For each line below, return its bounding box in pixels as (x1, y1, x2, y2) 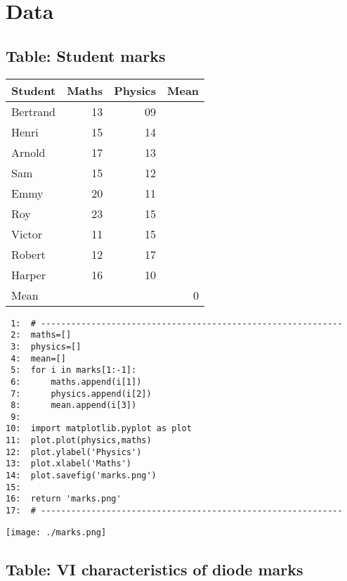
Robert (11, 245, 46, 262)
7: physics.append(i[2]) (11, 388, 152, 399)
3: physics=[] (11, 341, 81, 352)
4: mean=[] (11, 353, 66, 364)
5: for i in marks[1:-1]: (11, 365, 137, 376)
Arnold (11, 143, 46, 160)
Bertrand (11, 103, 55, 120)
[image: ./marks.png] (6, 527, 107, 537)
